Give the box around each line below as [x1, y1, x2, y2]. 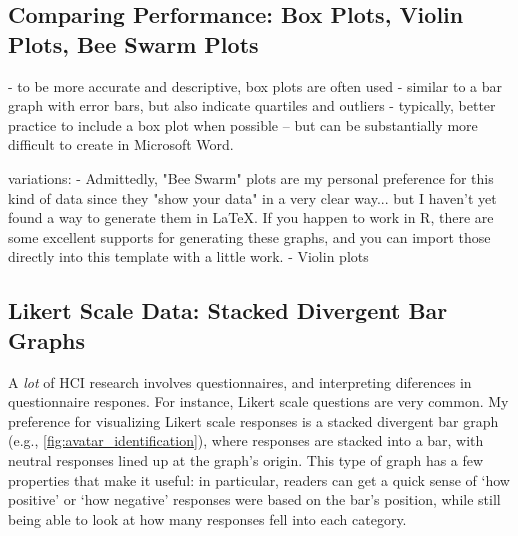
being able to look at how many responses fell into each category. [8, 508, 407, 529]
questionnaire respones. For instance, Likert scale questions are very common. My [8, 391, 509, 412]
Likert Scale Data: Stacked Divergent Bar [8, 295, 448, 326]
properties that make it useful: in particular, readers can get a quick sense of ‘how [8, 469, 510, 490]
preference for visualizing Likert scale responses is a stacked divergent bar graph [8, 410, 499, 431]
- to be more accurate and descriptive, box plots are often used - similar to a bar [8, 75, 503, 96]
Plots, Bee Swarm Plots [8, 28, 259, 59]
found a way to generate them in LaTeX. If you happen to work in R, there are [8, 207, 494, 228]
